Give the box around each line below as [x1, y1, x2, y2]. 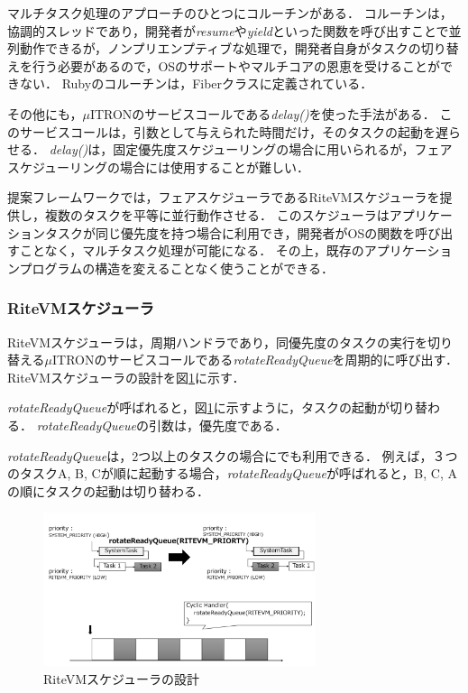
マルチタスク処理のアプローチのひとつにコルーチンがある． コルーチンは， [7, 4, 453, 22]
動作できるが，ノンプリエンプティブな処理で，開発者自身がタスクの [19, 39, 421, 58]
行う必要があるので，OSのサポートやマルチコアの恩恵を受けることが [32, 56, 441, 75]
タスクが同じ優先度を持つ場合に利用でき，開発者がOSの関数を [44, 223, 416, 242]
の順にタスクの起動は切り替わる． [7, 481, 209, 500]
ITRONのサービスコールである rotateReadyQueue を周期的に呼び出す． [52, 350, 459, 369]
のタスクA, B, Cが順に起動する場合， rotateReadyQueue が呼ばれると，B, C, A [7, 464, 457, 483]
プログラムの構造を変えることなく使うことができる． [19, 258, 335, 277]
